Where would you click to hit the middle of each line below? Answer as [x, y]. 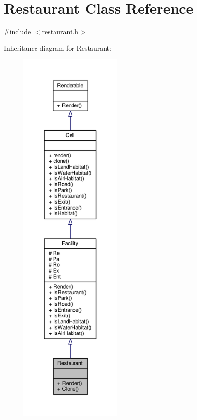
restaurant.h [60, 31]
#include [18, 31]
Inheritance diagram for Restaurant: [58, 47]
